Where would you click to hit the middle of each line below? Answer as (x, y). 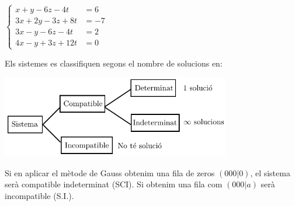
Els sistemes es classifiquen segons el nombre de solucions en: (114, 63)
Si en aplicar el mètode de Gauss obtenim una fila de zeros (110, 172)
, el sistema (270, 172)
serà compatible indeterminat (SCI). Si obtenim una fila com (114, 184)
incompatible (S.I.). (39, 195)
